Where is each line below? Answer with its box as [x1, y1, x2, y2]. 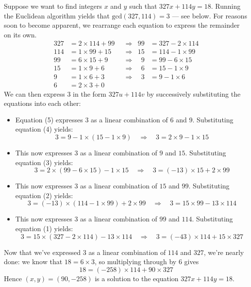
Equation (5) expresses [15, 114, 83, 124]
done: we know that [4, 256, 63, 267]
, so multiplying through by [95, 256, 177, 267]
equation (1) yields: [15, 223, 73, 233]
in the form [73, 88, 106, 99]
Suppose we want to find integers [4, 1, 102, 11]
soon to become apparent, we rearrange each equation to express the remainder [4, 20, 240, 30]
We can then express [4, 88, 65, 99]
